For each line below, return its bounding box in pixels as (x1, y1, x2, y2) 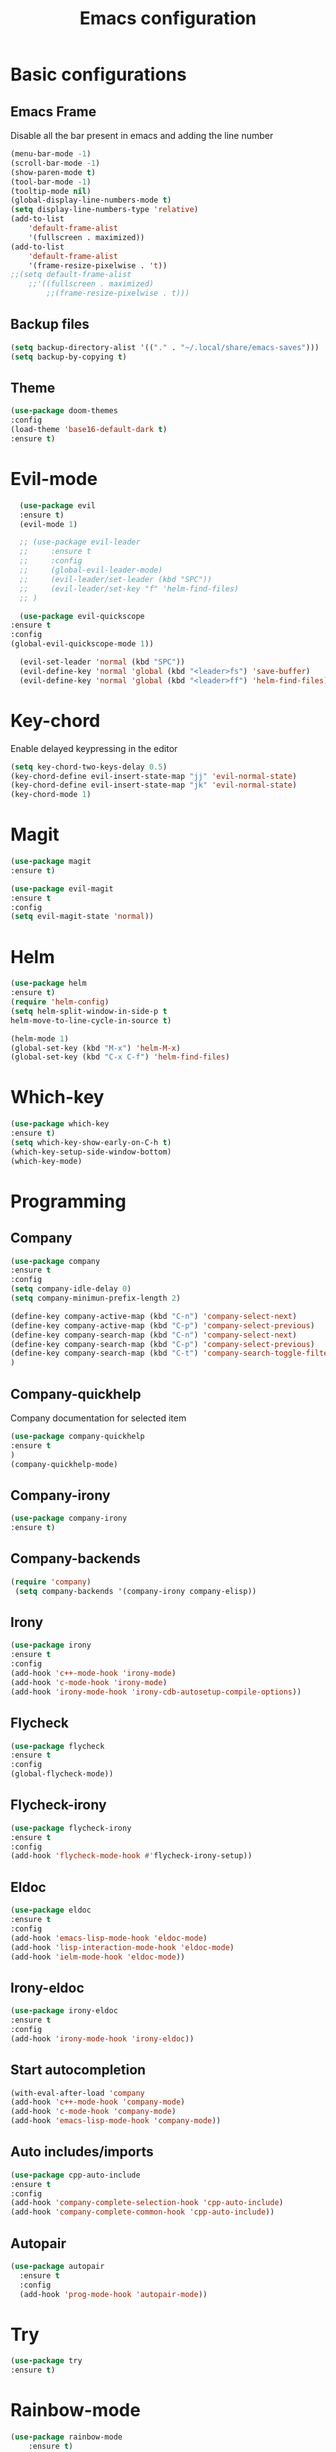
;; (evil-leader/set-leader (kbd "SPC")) (19, 574, 213, 584)
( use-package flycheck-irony (10, 1823, 132, 1833)
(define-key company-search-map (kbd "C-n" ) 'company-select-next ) (10, 1330, 298, 1340)
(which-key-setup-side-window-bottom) (10, 1147, 172, 1157)
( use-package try (10, 2356, 83, 2366)
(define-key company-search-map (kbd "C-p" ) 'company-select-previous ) (10, 1339, 315, 1349)
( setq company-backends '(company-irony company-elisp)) (14, 1586, 257, 1596)
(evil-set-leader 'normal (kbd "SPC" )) (19, 657, 186, 667)
